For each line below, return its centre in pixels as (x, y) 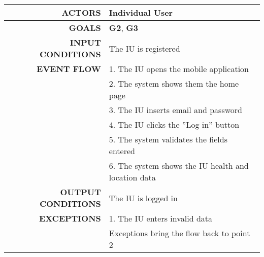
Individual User (141, 12)
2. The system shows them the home (174, 83)
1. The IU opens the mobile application (179, 69)
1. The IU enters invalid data (161, 218)
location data (132, 177)
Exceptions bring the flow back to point (179, 233)
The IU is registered (144, 48)
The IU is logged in (143, 198)
